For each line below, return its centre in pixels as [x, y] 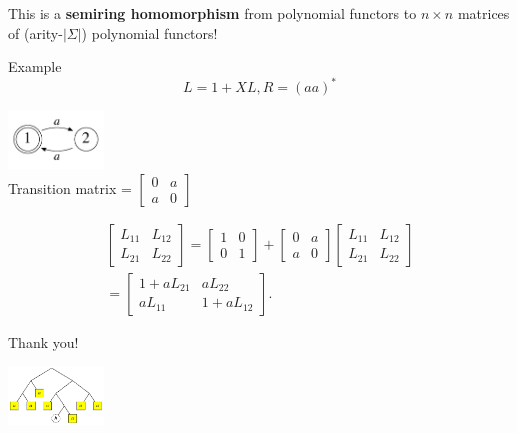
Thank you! [43, 341]
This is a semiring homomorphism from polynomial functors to [212, 13]
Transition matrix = [70, 187]
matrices [483, 13]
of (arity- [35, 32]
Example [35, 66]
